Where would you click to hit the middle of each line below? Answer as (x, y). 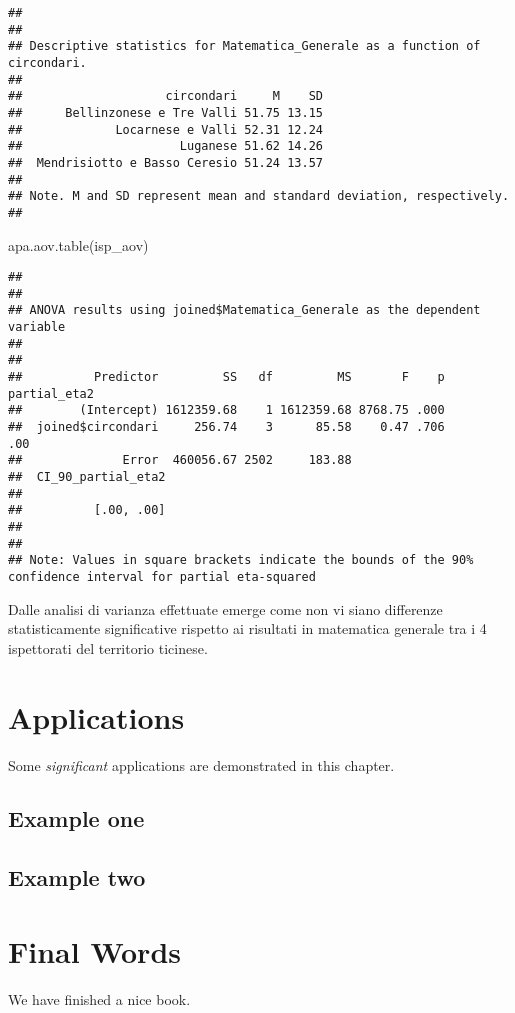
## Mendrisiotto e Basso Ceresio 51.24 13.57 (165, 162)
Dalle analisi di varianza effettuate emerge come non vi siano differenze (225, 608)
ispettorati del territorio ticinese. (108, 647)
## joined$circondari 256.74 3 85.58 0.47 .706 (226, 427)
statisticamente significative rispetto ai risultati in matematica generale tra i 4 (247, 628)
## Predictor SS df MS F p (226, 377)
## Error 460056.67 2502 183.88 (180, 460)
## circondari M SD (165, 96)
